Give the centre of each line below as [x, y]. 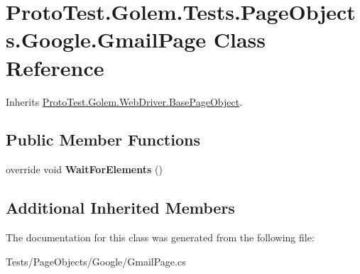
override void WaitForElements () [84, 169]
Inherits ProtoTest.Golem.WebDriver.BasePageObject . [124, 101]
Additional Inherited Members [120, 208]
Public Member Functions [103, 139]
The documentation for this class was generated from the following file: [160, 237]
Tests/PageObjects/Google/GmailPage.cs [96, 261]
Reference [55, 67]
